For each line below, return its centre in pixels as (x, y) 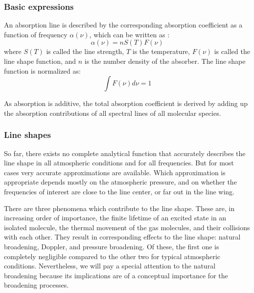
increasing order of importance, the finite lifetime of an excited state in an (115, 218)
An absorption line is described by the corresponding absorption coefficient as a (123, 25)
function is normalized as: (42, 70)
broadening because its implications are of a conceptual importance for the (116, 275)
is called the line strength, (85, 51)
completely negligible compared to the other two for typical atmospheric (112, 256)
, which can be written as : (129, 34)
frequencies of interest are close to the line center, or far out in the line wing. (119, 191)
